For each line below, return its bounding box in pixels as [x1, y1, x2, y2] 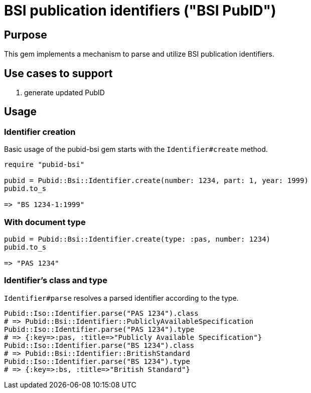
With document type [4, 217, 86, 227]
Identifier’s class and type [4, 275, 107, 286]
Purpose [4, 28, 47, 41]
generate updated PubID [24, 88, 105, 97]
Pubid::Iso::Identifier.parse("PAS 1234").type [4, 325, 195, 333]
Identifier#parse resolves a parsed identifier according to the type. [4, 293, 239, 302]
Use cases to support [4, 67, 113, 80]
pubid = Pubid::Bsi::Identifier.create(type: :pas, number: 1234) [4, 235, 271, 243]
